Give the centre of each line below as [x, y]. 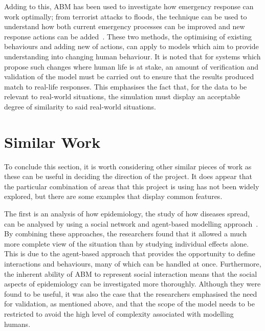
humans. [17, 324]
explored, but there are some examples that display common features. [113, 196]
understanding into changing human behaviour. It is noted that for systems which [132, 56]
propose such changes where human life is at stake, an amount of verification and [131, 66]
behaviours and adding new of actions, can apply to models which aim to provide [131, 46]
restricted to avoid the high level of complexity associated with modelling [119, 313]
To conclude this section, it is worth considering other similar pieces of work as [128, 166]
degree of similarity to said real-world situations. [80, 106]
